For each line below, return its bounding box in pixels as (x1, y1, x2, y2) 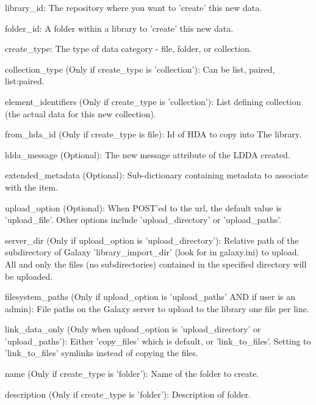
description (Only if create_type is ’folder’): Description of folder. (5, 387, 251, 400)
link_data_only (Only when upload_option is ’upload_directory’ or (5, 323, 261, 335)
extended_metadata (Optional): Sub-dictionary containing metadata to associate (5, 169, 308, 181)
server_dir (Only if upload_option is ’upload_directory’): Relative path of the (5, 233, 299, 246)
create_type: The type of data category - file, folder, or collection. (5, 42, 252, 55)
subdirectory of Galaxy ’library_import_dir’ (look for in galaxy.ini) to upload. (5, 246, 300, 258)
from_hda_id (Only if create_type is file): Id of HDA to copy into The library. (5, 128, 301, 140)
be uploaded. (5, 269, 53, 282)
